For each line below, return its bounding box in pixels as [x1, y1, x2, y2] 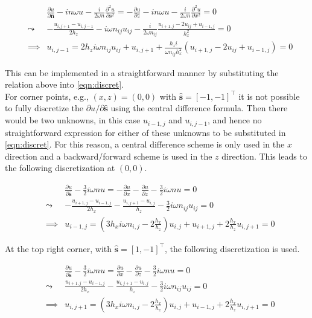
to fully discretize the [5, 102, 84, 114]
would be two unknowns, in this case [5, 114, 141, 126]
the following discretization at [5, 161, 115, 174]
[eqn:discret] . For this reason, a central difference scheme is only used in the [5, 138, 285, 151]
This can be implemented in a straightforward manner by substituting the [5, 66, 279, 79]
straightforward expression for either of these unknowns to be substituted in [5, 126, 286, 138]
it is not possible [238, 89, 300, 102]
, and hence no [207, 114, 262, 126]
